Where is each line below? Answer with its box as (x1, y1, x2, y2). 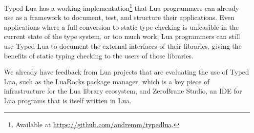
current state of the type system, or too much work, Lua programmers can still (4, 31, 240, 41)
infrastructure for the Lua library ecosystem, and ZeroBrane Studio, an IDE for (4, 86, 242, 96)
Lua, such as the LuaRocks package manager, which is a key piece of (4, 76, 210, 86)
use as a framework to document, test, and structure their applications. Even (4, 12, 234, 22)
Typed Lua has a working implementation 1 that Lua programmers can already (4, 1, 239, 13)
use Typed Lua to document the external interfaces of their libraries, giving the (4, 41, 242, 51)
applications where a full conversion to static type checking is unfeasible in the (4, 21, 239, 32)
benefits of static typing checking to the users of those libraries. (4, 50, 193, 60)
